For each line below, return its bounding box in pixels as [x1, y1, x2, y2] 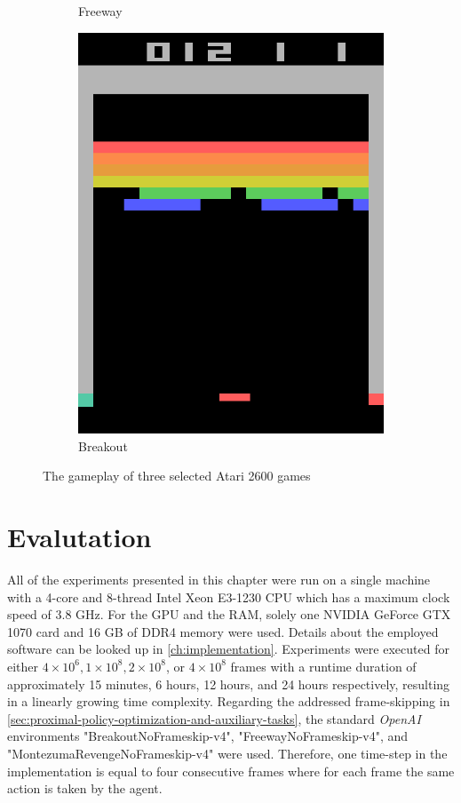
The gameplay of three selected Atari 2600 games [43, 466, 311, 485]
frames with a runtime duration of [230, 656, 417, 675]
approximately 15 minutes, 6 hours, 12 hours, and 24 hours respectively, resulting [7, 674, 450, 693]
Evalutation [7, 519, 152, 555]
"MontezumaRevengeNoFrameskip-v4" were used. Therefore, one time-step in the [7, 743, 448, 762]
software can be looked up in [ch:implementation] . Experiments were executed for [7, 640, 449, 658]
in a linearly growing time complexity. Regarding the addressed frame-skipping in [7, 692, 450, 711]
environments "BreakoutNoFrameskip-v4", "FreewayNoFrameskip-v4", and [7, 727, 409, 745]
